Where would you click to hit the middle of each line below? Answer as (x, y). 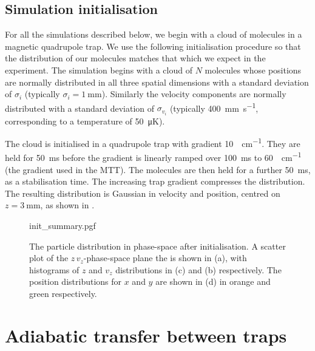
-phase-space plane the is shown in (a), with (165, 258)
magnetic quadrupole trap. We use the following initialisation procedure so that (153, 46)
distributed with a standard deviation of (80, 108)
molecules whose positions (253, 70)
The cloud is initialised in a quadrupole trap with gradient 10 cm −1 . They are (153, 142)
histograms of (54, 269)
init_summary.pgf (63, 225)
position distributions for (76, 281)
